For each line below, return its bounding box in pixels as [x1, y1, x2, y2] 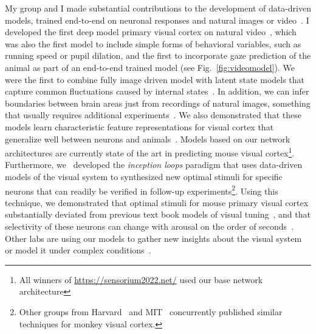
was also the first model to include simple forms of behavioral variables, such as [5, 37, 301, 50]
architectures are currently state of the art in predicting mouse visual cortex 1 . [5, 145, 295, 159]
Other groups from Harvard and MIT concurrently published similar [19, 305, 283, 318]
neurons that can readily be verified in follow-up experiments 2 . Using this [5, 182, 278, 197]
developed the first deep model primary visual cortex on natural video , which [5, 25, 297, 38]
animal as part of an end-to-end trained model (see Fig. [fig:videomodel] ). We [5, 61, 295, 73]
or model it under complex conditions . [5, 244, 151, 256]
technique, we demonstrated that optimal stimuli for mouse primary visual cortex [5, 196, 309, 209]
